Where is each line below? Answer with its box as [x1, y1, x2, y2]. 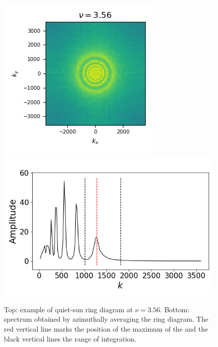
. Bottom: [160, 304, 190, 314]
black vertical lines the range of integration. [4, 333, 136, 344]
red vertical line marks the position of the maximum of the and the [4, 324, 208, 334]
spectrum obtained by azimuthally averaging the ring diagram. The [4, 314, 209, 324]
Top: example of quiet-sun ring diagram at [4, 304, 133, 314]
